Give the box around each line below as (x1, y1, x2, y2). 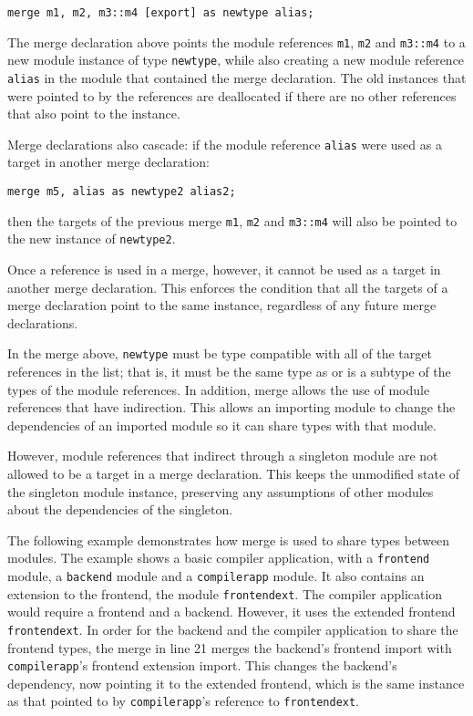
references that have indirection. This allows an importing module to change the (7, 398, 456, 417)
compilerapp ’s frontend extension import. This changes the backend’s (7, 656, 397, 675)
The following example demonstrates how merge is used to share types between (7, 530, 450, 549)
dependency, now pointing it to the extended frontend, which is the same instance (7, 673, 465, 692)
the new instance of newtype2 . (7, 229, 176, 248)
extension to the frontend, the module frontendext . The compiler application (7, 584, 443, 603)
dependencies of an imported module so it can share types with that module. (7, 415, 437, 434)
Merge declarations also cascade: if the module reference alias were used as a (7, 134, 442, 153)
